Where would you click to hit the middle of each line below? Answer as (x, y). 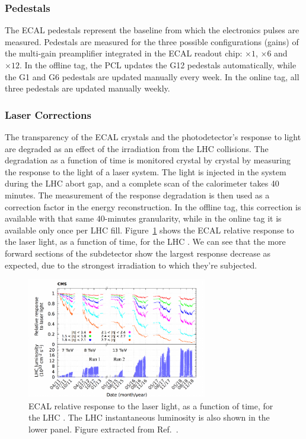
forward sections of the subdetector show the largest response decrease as (138, 253)
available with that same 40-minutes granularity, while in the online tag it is (143, 218)
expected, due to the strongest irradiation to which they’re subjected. (131, 265)
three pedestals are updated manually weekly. (87, 88)
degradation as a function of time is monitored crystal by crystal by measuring (148, 160)
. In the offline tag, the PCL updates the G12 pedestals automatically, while (158, 65)
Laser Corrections (48, 114)
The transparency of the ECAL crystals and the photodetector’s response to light (153, 137)
